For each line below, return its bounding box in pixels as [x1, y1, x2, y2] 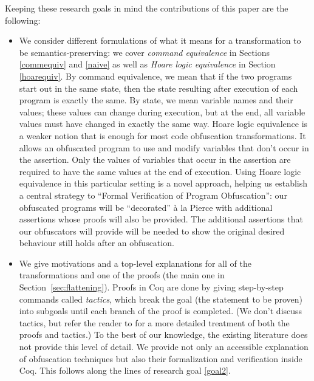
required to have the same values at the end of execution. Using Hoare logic [19, 165, 301, 177]
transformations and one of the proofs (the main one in [19, 269, 225, 281]
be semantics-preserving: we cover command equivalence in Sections [19, 46, 270, 58]
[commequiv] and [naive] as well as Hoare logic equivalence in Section [19, 58, 276, 70]
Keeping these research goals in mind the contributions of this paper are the [5, 2, 288, 14]
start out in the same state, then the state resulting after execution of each [19, 81, 298, 94]
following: [5, 13, 41, 26]
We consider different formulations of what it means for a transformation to [19, 34, 301, 47]
